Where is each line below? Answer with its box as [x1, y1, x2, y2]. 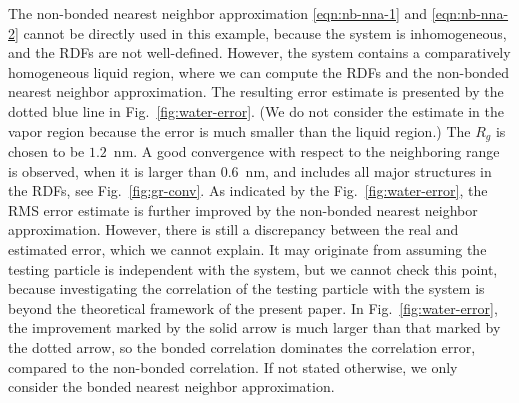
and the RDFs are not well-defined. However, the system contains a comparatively [8, 42, 511, 63]
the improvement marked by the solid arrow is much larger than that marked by [8, 317, 501, 338]
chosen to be [8, 141, 85, 162]
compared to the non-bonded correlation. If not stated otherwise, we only [8, 356, 458, 377]
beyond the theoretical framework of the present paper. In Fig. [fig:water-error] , [8, 297, 498, 318]
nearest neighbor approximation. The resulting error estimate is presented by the [8, 81, 504, 102]
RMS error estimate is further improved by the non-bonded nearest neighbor [8, 199, 478, 220]
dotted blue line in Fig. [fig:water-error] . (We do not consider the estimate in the [8, 100, 505, 121]
